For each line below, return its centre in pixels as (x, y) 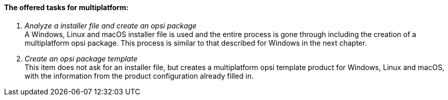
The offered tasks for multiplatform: (67, 7)
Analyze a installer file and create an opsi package (111, 25)
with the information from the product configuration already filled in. (139, 76)
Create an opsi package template (81, 58)
